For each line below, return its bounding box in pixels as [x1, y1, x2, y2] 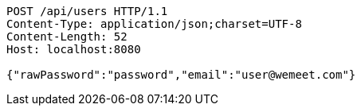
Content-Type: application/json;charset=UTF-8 [6, 17, 302, 30]
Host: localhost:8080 [6, 43, 141, 56]
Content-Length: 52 [6, 30, 128, 43]
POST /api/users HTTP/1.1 [6, 5, 168, 17]
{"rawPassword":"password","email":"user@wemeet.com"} [6, 68, 356, 81]
